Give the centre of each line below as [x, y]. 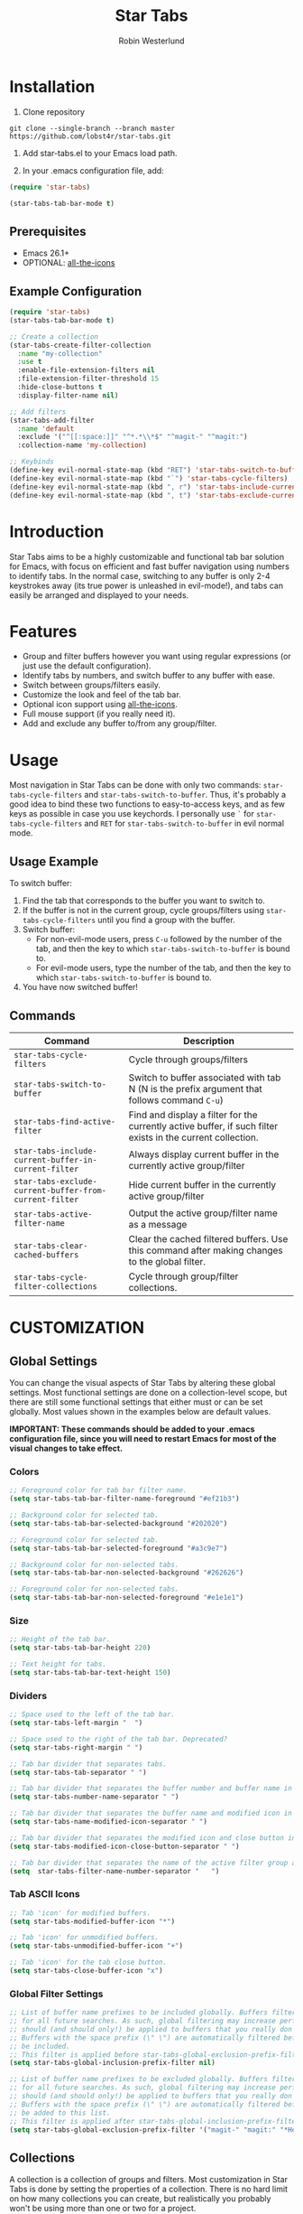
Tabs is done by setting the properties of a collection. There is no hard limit [149, 2189]
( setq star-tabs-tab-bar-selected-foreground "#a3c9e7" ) [119, 1548]
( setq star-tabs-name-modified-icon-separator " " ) [108, 1822]
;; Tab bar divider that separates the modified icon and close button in [153, 1838]
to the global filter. [167, 1261]
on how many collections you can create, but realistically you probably [140, 2199]
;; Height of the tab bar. [60, 1639]
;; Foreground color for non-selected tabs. [94, 1589]
